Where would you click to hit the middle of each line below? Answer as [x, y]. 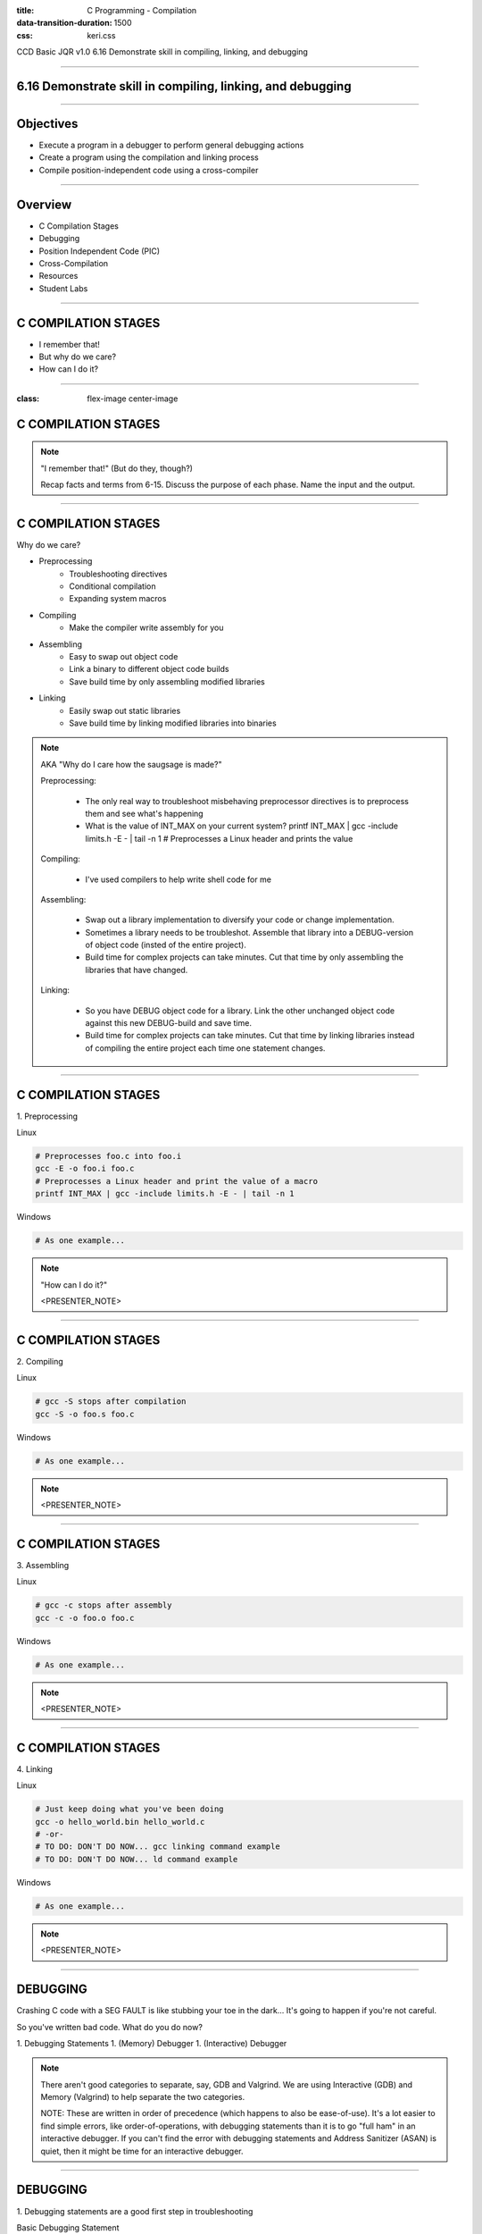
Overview [44, 204]
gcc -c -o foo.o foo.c [85, 1618]
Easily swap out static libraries [125, 710]
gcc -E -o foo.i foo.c [85, 1169]
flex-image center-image [133, 399]
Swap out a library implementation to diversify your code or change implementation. [240, 920]
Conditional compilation [112, 586]
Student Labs [63, 288]
